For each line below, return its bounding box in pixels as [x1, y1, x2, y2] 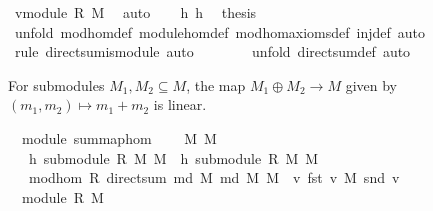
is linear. [153, 94, 207, 115]
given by [345, 74, 397, 95]
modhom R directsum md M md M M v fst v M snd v [28, 167, 400, 188]
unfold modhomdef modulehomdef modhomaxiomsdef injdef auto [14, 21, 426, 42]
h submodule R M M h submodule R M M [28, 147, 319, 168]
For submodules [8, 74, 105, 95]
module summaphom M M [21, 127, 217, 148]
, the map [186, 74, 246, 95]
